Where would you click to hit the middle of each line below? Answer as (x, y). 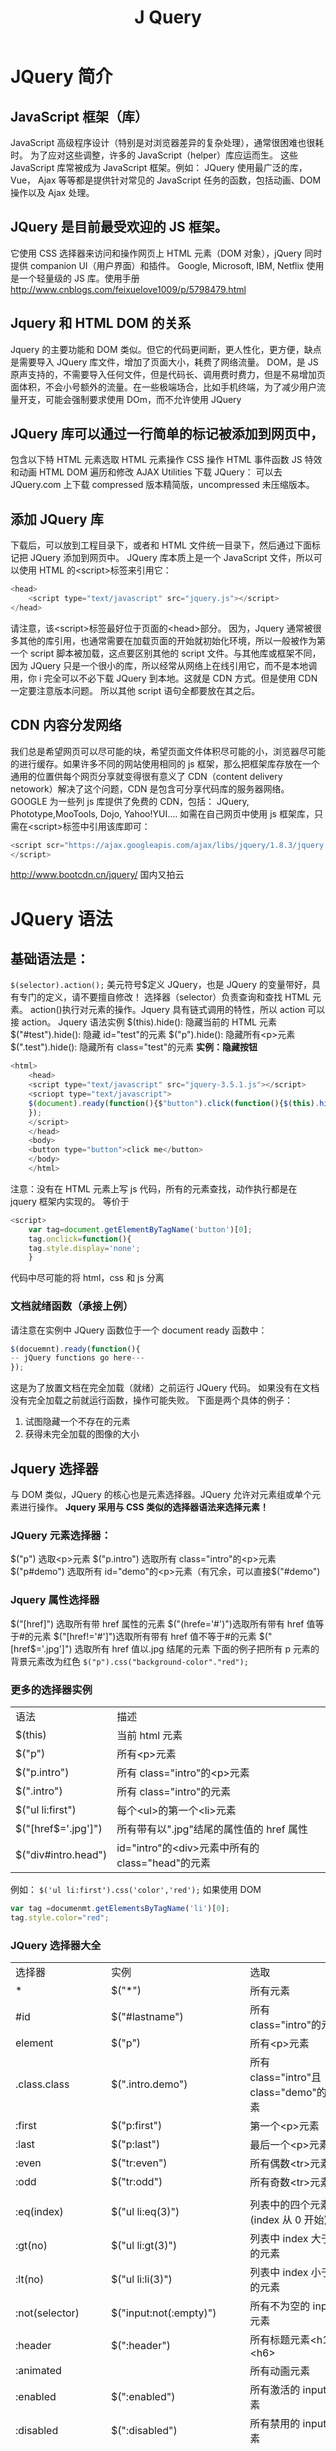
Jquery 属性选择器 (55, 1600)
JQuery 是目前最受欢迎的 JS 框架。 (119, 227)
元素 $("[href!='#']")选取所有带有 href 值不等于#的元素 (145, 1636)
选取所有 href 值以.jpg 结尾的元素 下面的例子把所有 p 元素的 (197, 1648)
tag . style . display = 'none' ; (84, 1248)
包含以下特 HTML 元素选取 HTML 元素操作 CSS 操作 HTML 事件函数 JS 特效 (166, 460)
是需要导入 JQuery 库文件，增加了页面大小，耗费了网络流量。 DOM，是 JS (164, 362)
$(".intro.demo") (149, 2084)
